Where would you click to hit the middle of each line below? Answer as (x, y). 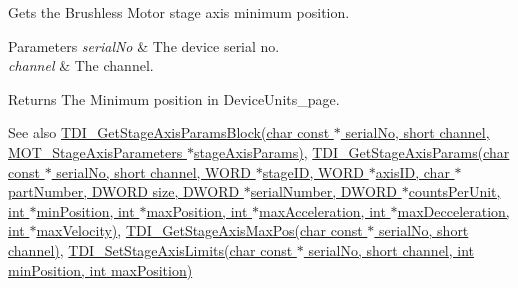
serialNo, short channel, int (391, 249)
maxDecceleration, (453, 210)
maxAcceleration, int (322, 210)
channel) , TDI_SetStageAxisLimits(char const (150, 249)
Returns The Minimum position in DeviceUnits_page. (174, 98)
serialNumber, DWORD (324, 191)
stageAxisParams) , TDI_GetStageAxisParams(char (351, 151)
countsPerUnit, (454, 191)
